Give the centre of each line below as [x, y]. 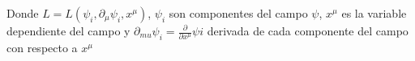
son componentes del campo [238, 13]
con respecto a [42, 47]
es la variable [374, 13]
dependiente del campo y [68, 31]
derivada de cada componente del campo [308, 31]
